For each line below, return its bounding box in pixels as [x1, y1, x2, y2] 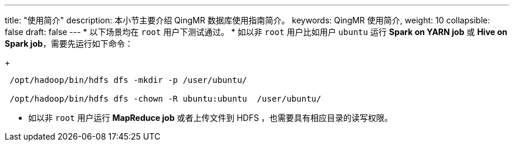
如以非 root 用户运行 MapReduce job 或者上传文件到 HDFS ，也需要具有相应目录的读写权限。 [28, 113, 393, 123]
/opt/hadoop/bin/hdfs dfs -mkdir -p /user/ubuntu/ [9, 75, 248, 85]
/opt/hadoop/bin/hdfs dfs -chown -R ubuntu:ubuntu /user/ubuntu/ [9, 94, 322, 103]
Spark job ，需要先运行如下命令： [5, 39, 133, 48]
